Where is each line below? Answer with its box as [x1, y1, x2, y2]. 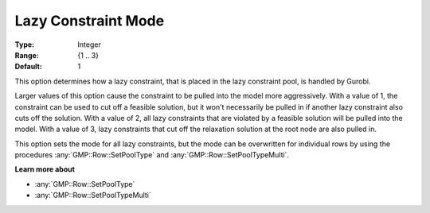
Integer [77, 40, 101, 49]
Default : [14, 62, 43, 72]
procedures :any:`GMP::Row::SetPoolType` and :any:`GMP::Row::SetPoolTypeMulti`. [14, 150, 290, 160]
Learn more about [14, 165, 76, 174]
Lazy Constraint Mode [14, 12, 165, 29]
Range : [14, 50, 39, 60]
